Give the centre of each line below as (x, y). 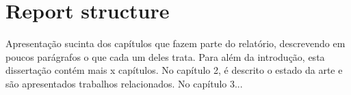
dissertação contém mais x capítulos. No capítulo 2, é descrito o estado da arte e (174, 70)
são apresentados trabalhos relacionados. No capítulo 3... (124, 83)
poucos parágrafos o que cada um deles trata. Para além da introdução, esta (165, 56)
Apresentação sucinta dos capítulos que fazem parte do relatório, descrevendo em (175, 43)
